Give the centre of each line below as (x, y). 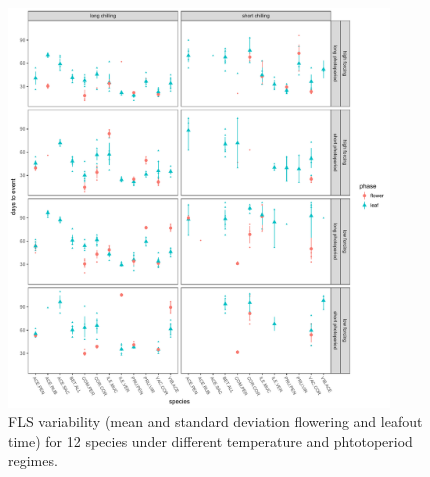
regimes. (33, 460)
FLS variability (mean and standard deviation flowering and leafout (215, 421)
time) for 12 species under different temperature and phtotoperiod (210, 440)
